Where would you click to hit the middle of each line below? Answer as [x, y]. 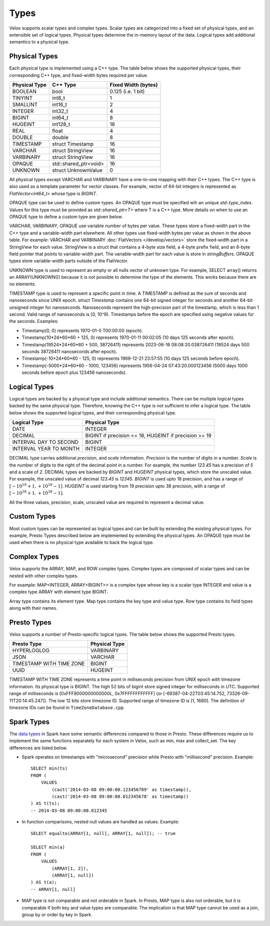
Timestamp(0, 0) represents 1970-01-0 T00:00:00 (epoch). [82, 330]
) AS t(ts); [45, 804]
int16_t [59, 105]
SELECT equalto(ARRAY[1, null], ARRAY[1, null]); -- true [103, 833]
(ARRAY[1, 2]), [70, 868]
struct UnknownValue [77, 170]
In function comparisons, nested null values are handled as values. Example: [100, 822]
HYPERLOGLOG [31, 651]
